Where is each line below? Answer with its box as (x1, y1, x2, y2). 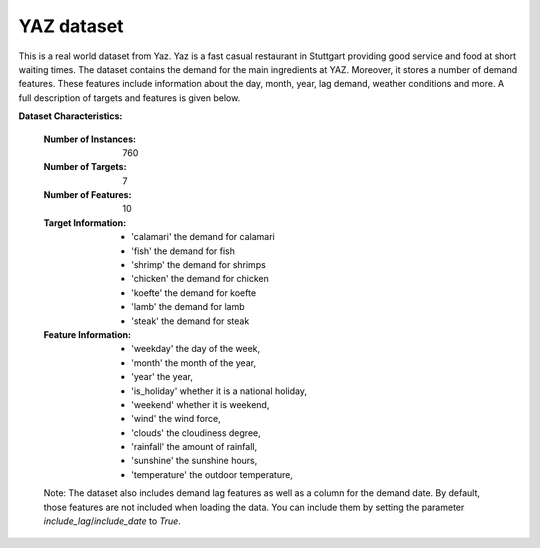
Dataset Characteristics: (18, 110, 123, 122)
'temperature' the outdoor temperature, (131, 468, 294, 480)
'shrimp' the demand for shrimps (131, 259, 267, 271)
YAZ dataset (18, 15, 124, 37)
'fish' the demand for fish (131, 245, 235, 257)
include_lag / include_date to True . (43, 515, 182, 527)
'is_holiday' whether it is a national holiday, (131, 385, 307, 397)
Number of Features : (43, 189, 132, 201)
